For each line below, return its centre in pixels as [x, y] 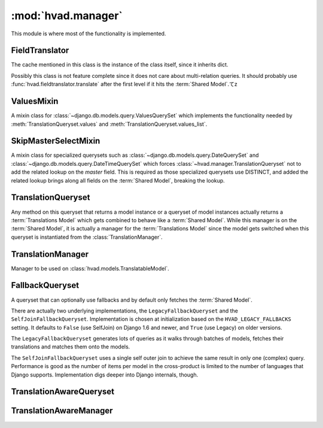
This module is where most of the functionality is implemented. [89, 34]
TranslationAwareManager [62, 411]
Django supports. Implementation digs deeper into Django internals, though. [105, 375]
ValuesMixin [35, 101]
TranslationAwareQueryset [63, 392]
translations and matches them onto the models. [71, 347]
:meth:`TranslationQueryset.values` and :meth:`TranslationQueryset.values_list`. [109, 124]
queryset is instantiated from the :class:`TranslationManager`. [87, 237]
